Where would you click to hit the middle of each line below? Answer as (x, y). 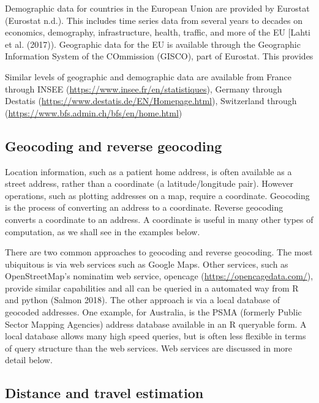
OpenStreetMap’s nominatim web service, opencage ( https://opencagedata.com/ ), (159, 276)
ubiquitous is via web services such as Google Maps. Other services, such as (147, 264)
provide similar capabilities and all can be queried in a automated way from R (152, 288)
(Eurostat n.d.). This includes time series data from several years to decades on (154, 20)
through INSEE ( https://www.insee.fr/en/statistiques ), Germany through (144, 89)
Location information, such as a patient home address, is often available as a (148, 171)
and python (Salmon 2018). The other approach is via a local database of (143, 300)
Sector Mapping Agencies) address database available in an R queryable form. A (156, 324)
